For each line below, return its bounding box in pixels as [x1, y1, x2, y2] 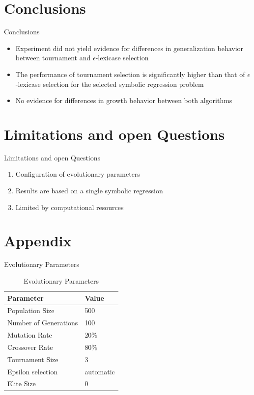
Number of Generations [7, 317, 78, 328]
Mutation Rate [7, 330, 52, 340]
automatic [85, 366, 115, 376]
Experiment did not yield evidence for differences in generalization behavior [15, 43, 244, 53]
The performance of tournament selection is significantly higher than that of [15, 69, 245, 79]
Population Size [7, 305, 55, 316]
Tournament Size [7, 354, 58, 364]
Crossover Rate [7, 342, 53, 352]
